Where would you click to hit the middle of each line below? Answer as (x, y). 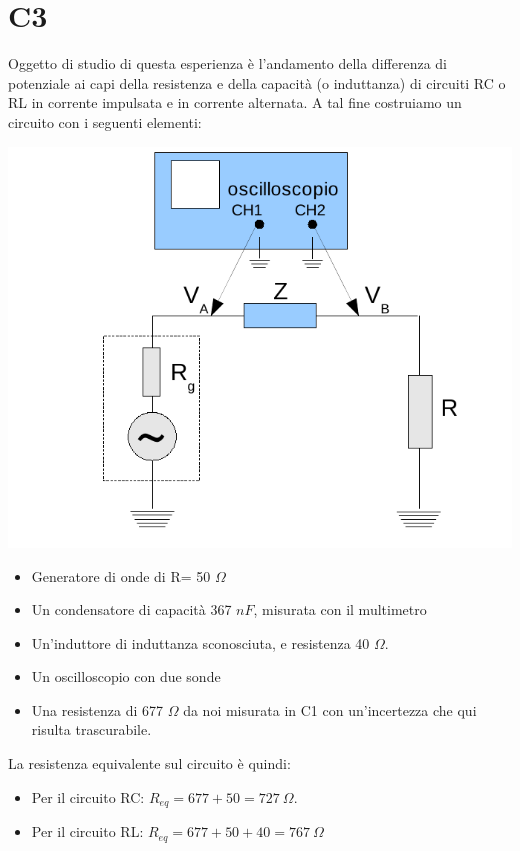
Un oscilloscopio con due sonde (126, 676)
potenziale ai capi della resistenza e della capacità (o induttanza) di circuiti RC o (257, 82)
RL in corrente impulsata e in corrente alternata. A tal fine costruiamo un (235, 102)
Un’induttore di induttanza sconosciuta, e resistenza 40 (200, 642)
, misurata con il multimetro (340, 609)
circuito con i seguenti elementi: (105, 121)
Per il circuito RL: (87, 831)
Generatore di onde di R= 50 (121, 575)
